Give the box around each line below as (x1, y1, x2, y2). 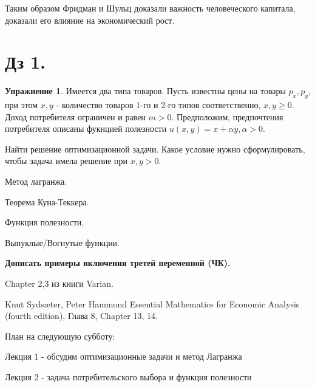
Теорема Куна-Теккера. (5, 195, 89, 208)
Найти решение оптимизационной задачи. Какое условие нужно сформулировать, (5, 142, 305, 155)
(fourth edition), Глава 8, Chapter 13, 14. (5, 309, 158, 322)
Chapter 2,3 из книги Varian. (5, 277, 113, 290)
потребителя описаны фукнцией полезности (5, 122, 167, 135)
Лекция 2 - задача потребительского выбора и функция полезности (5, 371, 252, 383)
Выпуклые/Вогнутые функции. (5, 236, 120, 248)
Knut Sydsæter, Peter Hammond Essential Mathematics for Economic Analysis (5, 297, 300, 310)
